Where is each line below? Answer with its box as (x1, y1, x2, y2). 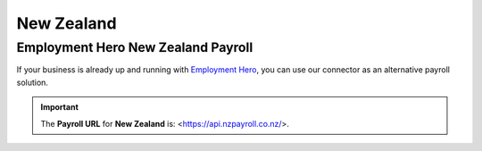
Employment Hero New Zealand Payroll (16, 39, 253, 55)
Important (40, 102, 79, 113)
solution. (16, 77, 49, 88)
